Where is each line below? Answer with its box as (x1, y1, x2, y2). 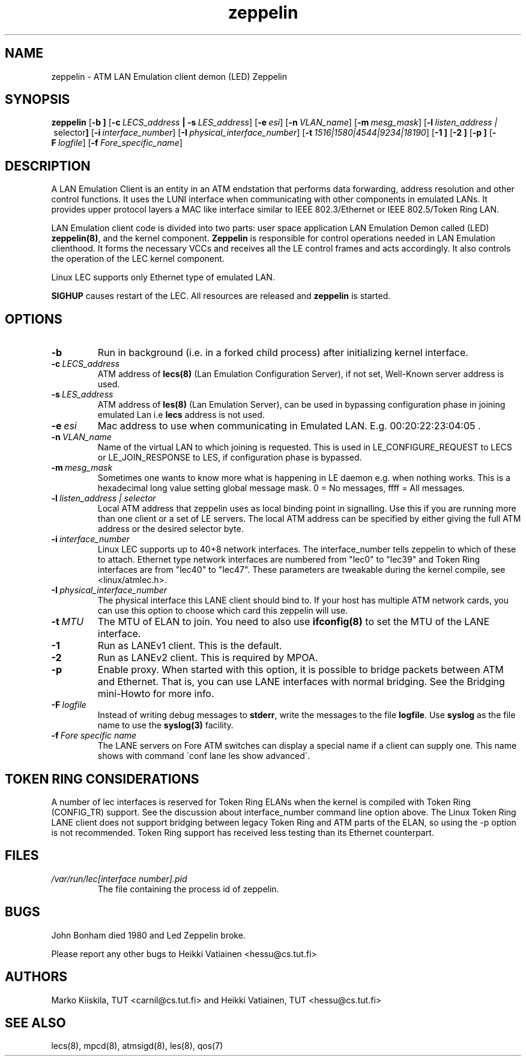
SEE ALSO (5, 1015, 66, 1030)
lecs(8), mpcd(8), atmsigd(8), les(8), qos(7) (51, 1041, 223, 1051)
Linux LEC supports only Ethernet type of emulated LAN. (51, 272, 275, 283)
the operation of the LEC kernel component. (51, 253, 225, 264)
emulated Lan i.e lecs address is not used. (97, 410, 265, 420)
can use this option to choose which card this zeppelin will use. (97, 605, 348, 616)
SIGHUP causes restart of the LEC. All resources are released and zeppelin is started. (51, 291, 391, 301)
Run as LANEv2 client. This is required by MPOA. (97, 651, 318, 664)
